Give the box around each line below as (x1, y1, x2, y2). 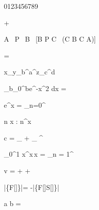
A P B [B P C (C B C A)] (4, 34, 96, 44)
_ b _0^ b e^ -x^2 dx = (4, 83, 67, 93)
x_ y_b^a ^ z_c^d (4, 67, 55, 77)
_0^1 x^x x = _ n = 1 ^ (4, 149, 74, 159)
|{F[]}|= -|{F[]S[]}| (4, 182, 59, 192)
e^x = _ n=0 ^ (4, 99, 46, 110)
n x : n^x (4, 116, 32, 126)
